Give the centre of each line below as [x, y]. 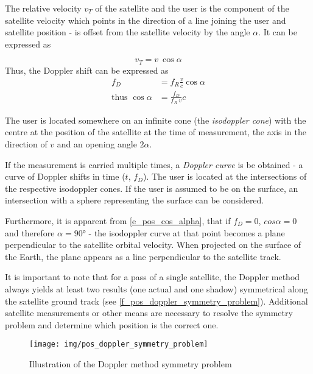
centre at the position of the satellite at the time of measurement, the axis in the [156, 132]
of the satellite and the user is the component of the [192, 8]
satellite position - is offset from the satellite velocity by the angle [128, 32]
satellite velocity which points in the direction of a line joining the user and [146, 20]
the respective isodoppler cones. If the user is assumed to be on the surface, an [152, 188]
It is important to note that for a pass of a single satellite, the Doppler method [153, 277]
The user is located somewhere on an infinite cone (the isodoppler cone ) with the [156, 120]
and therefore [30, 232]
